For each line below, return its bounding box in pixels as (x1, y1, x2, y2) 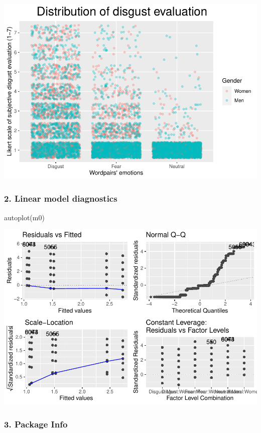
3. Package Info (4, 417, 68, 430)
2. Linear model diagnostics (4, 192, 117, 205)
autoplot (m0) (4, 212, 45, 222)
